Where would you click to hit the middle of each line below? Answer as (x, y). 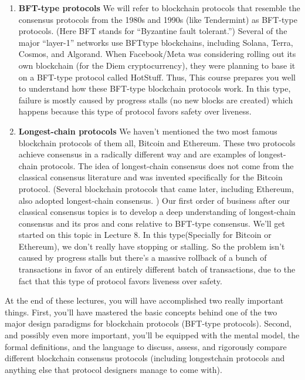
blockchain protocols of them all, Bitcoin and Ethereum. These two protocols (157, 142)
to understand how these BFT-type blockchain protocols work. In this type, (155, 88)
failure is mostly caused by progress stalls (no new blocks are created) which (156, 100)
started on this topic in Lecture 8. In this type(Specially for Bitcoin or (145, 235)
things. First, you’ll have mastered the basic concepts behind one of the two (141, 312)
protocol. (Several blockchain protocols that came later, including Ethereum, (156, 188)
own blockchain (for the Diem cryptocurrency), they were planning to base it (157, 65)
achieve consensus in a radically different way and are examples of (137, 154)
